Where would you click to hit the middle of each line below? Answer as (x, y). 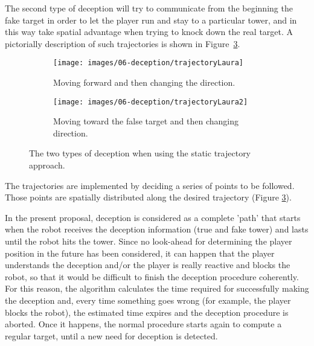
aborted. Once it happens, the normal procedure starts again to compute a (143, 324)
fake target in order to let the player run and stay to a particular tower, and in (151, 20)
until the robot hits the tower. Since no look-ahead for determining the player (149, 241)
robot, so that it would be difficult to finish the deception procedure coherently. (152, 276)
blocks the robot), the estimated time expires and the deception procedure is (147, 312)
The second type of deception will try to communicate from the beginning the (149, 8)
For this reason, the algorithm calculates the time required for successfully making (157, 288)
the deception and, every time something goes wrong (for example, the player (148, 300)
